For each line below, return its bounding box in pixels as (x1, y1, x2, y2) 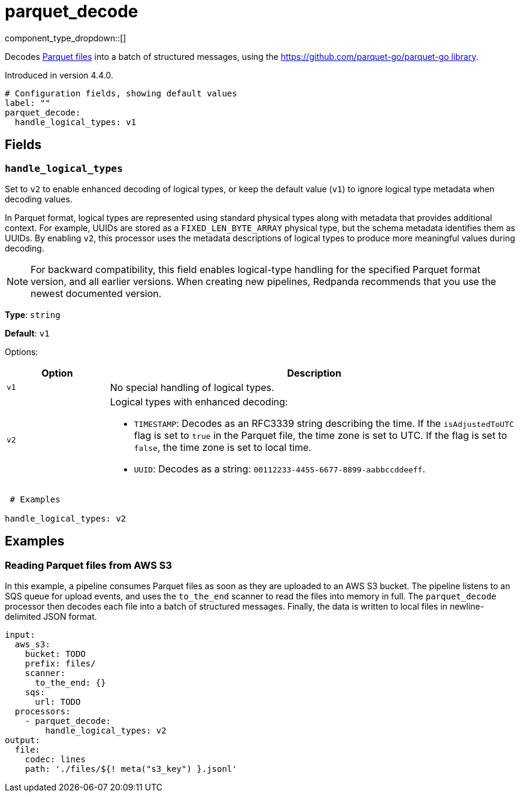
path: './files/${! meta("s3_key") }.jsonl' (25, 764, 237, 774)
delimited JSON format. (5, 611, 97, 622)
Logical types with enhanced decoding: (110, 395, 288, 408)
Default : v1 (5, 328, 50, 338)
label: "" (5, 98, 50, 108)
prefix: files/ (25, 659, 96, 669)
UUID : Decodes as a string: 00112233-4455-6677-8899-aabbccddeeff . (134, 462, 425, 475)
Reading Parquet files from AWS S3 (5, 559, 173, 571)
